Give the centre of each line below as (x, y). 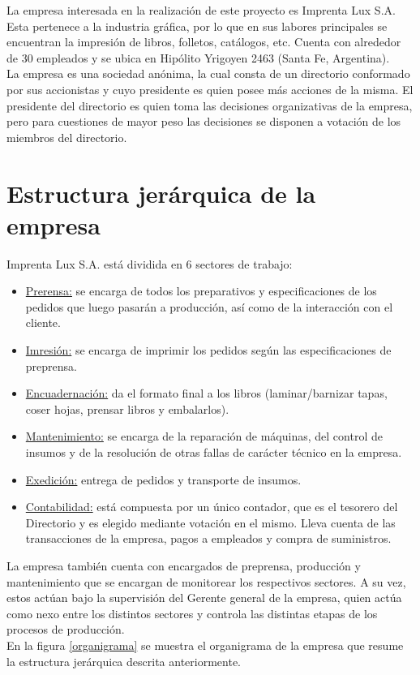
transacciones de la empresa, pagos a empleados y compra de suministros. (208, 538)
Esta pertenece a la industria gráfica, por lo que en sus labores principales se (197, 26)
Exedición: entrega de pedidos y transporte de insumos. (163, 479)
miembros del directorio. (67, 137)
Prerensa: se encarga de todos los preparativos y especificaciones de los (201, 291)
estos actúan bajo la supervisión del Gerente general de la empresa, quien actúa (204, 598)
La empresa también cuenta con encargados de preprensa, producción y (184, 565)
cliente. (43, 322)
